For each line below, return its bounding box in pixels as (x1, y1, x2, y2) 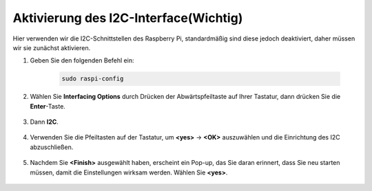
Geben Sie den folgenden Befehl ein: (30, 56, 134, 65)
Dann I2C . (30, 117, 59, 126)
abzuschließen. (30, 143, 74, 151)
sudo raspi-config (61, 75, 124, 82)
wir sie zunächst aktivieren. (12, 43, 91, 52)
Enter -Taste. (30, 102, 65, 110)
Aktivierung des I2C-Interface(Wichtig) (12, 10, 243, 25)
